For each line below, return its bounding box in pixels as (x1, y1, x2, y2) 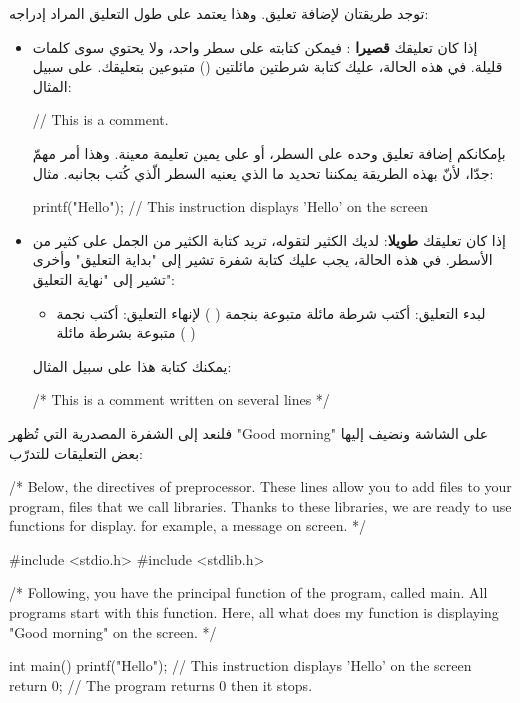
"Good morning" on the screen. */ (9, 621, 217, 642)
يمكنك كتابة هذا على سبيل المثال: (32, 355, 232, 376)
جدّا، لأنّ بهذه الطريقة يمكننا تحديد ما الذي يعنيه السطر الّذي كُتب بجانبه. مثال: (32, 162, 494, 183)
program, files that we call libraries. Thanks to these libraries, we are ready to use (9, 495, 512, 516)
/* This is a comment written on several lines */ (32, 389, 330, 410)
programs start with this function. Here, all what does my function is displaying (9, 602, 499, 623)
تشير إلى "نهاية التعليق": (32, 268, 176, 289)
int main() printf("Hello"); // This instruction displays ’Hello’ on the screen (9, 655, 472, 676)
